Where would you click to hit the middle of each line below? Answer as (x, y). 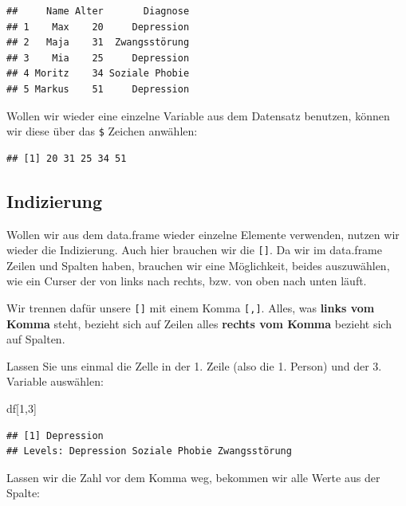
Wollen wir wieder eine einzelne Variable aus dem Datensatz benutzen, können (198, 115)
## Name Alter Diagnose (98, 11)
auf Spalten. (36, 339)
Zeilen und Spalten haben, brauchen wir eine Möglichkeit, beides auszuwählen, (198, 265)
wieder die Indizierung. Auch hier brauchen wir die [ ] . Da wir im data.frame (195, 250)
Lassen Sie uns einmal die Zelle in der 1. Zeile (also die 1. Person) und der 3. (194, 365)
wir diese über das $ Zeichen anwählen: (102, 131)
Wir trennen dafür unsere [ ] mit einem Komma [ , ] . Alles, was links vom (191, 308)
